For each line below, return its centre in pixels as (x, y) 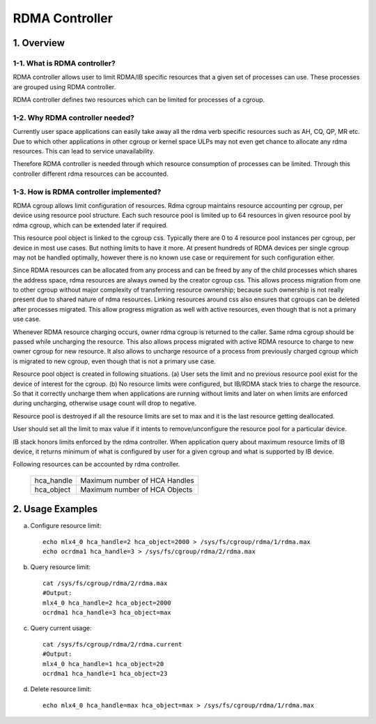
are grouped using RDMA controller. (64, 86)
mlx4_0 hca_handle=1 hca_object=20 (103, 664)
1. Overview (39, 43)
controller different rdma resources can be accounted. (91, 174)
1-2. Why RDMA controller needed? (74, 117)
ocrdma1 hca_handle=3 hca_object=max (107, 612)
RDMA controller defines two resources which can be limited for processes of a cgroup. (139, 100)
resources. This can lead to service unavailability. (84, 151)
